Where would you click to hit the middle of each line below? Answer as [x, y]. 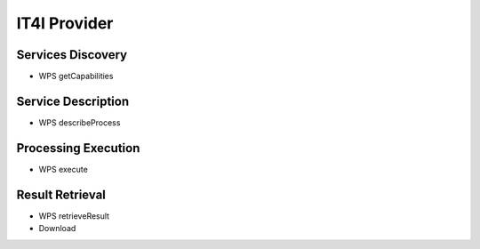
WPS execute [63, 169]
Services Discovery [72, 55]
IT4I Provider [65, 23]
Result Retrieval [61, 194]
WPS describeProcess [80, 122]
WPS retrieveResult [74, 216]
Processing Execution [78, 148]
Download [57, 229]
